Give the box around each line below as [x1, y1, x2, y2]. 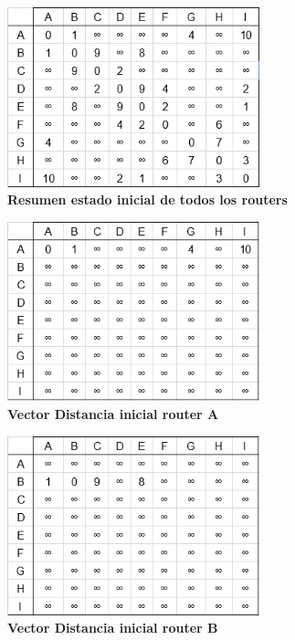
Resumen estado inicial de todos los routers [7, 190, 288, 209]
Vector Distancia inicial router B [7, 618, 218, 637]
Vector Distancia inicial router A [7, 404, 219, 424]
